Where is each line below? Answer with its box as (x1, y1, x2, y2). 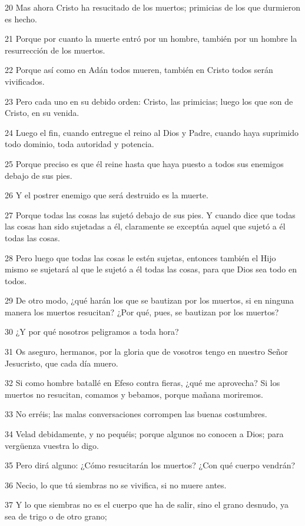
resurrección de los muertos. (5, 44, 105, 56)
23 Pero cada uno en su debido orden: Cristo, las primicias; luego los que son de (5, 95, 293, 107)
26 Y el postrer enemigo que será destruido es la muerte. (5, 189, 208, 201)
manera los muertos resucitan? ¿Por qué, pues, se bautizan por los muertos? (5, 305, 279, 318)
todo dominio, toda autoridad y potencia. (5, 138, 154, 150)
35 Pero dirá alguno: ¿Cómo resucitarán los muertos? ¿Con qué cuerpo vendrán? (5, 459, 296, 471)
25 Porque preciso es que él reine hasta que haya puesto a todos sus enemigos (5, 157, 284, 169)
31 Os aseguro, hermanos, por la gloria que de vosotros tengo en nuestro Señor (5, 345, 288, 358)
